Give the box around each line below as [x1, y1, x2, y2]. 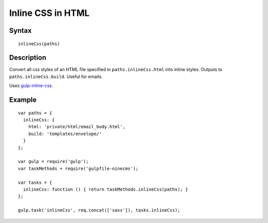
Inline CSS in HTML [9, 7, 90, 18]
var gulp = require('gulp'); [18, 159, 89, 164]
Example [9, 96, 37, 104]
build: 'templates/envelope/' [28, 131, 102, 137]
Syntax [9, 26, 32, 35]
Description [9, 54, 47, 62]
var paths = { [18, 110, 52, 116]
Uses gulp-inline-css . [9, 82, 53, 89]
